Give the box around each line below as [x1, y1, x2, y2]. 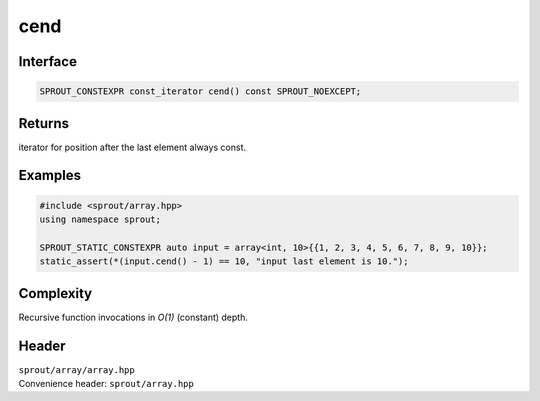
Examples [18, 167, 82, 184]
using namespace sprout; [39, 214, 162, 225]
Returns [18, 115, 70, 132]
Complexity [18, 285, 93, 302]
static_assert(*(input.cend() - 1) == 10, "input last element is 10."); [39, 256, 409, 267]
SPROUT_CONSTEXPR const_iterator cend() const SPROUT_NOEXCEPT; [39, 86, 362, 97]
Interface [18, 53, 77, 70]
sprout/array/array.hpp [18, 364, 135, 375]
